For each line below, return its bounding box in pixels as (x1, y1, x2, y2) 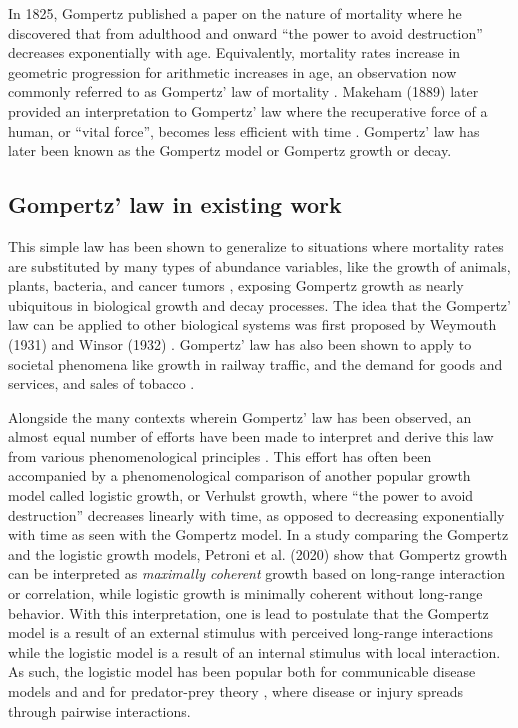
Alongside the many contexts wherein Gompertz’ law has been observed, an (8, 406, 472, 427)
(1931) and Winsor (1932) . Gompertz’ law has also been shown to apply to (8, 333, 472, 354)
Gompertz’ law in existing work (8, 189, 342, 220)
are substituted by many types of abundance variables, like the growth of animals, (8, 255, 511, 276)
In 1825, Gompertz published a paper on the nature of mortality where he (8, 3, 462, 23)
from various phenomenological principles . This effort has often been (8, 445, 432, 466)
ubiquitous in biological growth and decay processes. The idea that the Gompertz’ (8, 294, 511, 315)
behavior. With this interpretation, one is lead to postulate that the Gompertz (8, 602, 489, 623)
